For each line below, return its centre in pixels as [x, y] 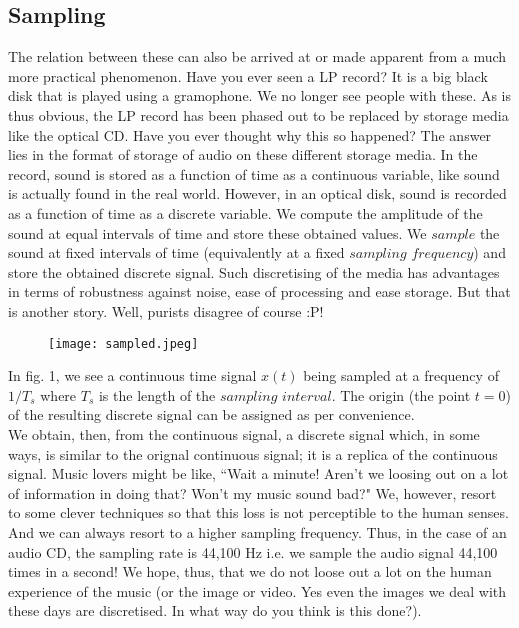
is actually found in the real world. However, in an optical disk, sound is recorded [257, 193]
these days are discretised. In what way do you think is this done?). [215, 610]
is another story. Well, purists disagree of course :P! [166, 310]
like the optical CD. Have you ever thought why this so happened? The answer [250, 134]
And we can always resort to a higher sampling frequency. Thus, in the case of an [257, 531]
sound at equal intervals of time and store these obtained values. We [217, 232]
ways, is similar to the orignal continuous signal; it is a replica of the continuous [253, 453]
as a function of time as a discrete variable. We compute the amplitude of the [245, 212]
